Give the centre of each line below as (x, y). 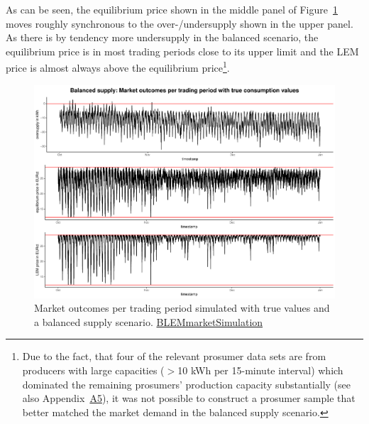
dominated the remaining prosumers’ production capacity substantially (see (186, 384)
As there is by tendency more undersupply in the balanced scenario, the (162, 37)
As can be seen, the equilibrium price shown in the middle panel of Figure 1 (172, 9)
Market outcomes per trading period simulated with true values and (182, 308)
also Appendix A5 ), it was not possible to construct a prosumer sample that (189, 398)
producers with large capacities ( (93, 370)
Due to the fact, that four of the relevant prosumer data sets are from (174, 356)
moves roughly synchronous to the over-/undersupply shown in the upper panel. (180, 23)
